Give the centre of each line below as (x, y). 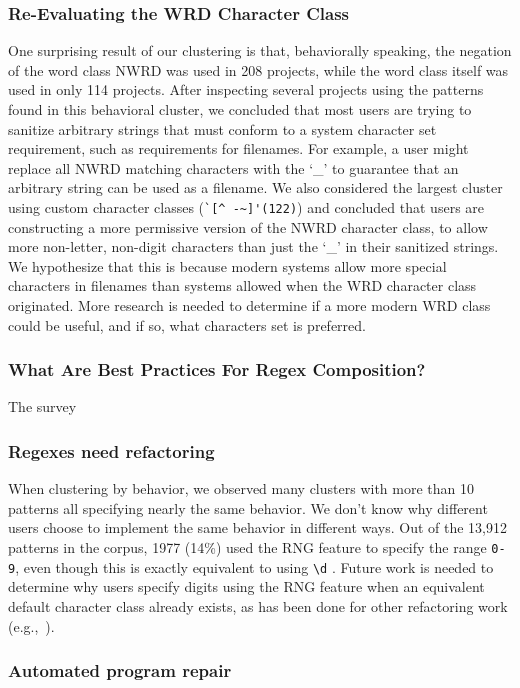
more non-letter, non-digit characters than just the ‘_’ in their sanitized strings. (253, 246)
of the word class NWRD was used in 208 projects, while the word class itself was (258, 69)
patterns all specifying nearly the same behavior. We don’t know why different (248, 507)
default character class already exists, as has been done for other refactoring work (258, 605)
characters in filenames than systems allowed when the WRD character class (242, 285)
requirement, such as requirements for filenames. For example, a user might (238, 148)
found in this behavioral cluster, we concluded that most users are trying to (240, 109)
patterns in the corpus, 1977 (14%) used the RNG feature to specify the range (247, 547)
